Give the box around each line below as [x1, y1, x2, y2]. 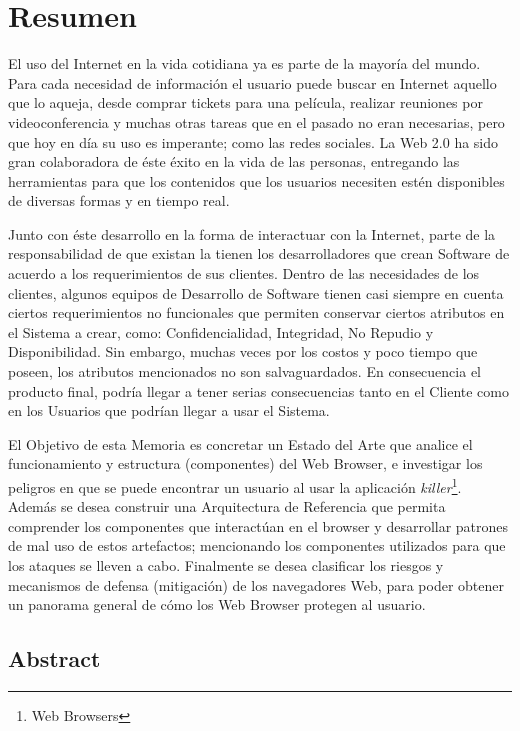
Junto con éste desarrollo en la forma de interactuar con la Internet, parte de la [8, 223, 496, 244]
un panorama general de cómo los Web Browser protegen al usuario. [8, 594, 426, 615]
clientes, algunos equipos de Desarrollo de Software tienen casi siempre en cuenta [8, 282, 504, 303]
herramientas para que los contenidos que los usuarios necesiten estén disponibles [8, 170, 505, 191]
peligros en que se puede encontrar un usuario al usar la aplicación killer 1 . [8, 474, 462, 497]
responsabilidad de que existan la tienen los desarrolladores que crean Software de [8, 243, 510, 264]
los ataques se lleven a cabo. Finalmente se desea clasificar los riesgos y [8, 555, 444, 576]
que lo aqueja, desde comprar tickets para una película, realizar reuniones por [8, 92, 483, 113]
